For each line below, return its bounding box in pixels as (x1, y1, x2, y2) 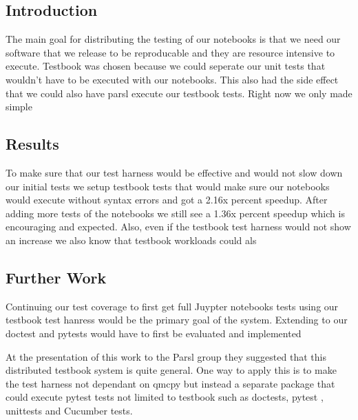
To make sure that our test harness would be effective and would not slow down (6, 165, 343, 179)
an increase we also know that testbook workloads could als (6, 232, 257, 247)
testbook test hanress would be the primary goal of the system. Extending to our (6, 312, 348, 327)
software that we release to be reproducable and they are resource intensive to (6, 45, 335, 59)
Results (6, 133, 59, 154)
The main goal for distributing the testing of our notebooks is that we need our (6, 32, 341, 46)
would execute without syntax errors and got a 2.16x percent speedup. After (6, 192, 328, 207)
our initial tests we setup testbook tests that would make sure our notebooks (6, 179, 330, 193)
